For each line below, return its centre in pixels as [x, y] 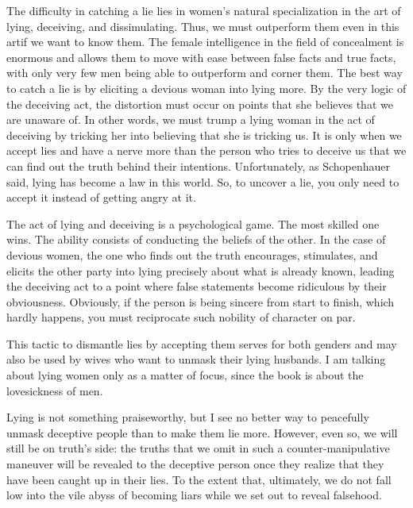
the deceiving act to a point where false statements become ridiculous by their [197, 286]
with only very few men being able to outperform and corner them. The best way [205, 73]
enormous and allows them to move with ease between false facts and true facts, [201, 57]
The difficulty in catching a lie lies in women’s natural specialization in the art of [204, 10]
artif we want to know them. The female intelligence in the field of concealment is [205, 42]
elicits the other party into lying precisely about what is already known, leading [201, 270]
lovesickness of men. [55, 390]
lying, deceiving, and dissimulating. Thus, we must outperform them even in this [203, 26]
